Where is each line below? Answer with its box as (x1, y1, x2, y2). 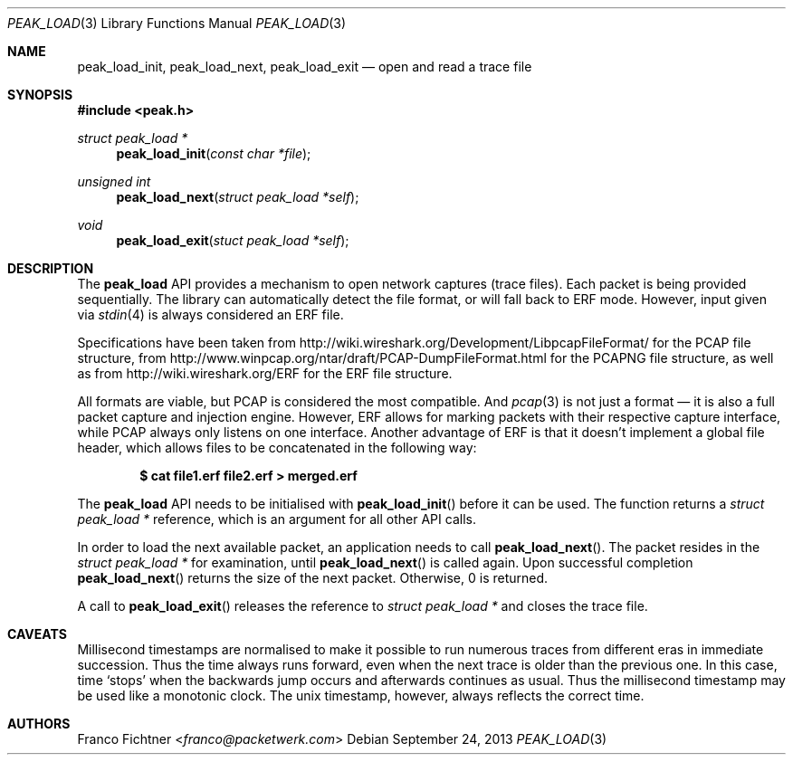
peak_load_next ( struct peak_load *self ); (116, 189, 359, 205)
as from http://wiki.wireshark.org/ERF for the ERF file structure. (77, 366, 453, 381)
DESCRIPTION (7, 261, 94, 276)
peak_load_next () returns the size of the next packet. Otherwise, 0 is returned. (77, 570, 549, 586)
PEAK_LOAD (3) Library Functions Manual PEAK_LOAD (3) (7, 15, 347, 31)
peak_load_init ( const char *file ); (116, 146, 311, 161)
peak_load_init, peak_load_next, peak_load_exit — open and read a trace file (77, 59, 532, 74)
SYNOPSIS (7, 87, 73, 102)
